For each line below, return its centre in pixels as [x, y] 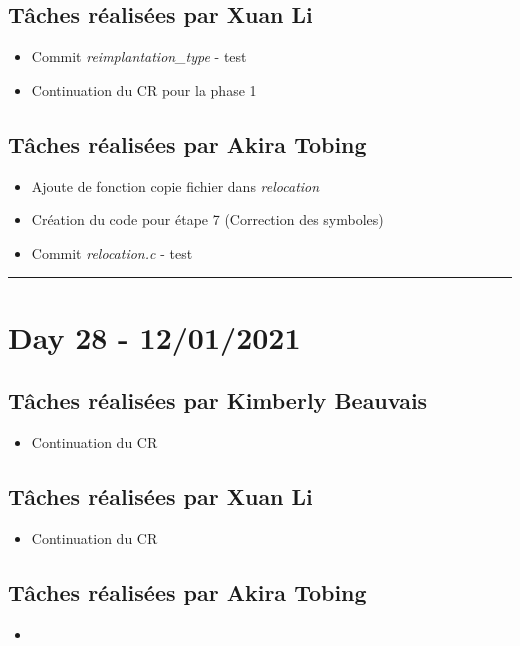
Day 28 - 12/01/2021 [154, 336]
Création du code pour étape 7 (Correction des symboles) [207, 219]
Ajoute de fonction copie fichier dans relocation [175, 185]
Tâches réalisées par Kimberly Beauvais [218, 400]
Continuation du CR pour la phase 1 [144, 89]
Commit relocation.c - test [112, 252]
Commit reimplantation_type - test [139, 56]
